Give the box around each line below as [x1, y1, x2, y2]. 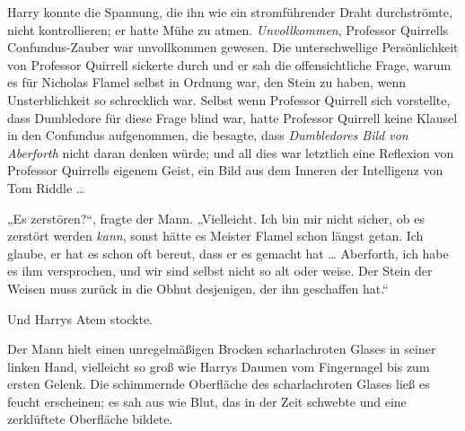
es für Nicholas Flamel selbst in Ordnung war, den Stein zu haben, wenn [7, 73, 406, 92]
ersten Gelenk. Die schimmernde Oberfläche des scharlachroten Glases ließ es [7, 374, 430, 393]
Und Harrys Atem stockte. [7, 309, 153, 328]
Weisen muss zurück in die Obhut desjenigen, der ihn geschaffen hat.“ [7, 278, 389, 297]
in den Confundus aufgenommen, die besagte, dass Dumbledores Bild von [7, 126, 408, 145]
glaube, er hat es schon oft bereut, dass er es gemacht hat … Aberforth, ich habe [7, 243, 449, 262]
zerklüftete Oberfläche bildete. [7, 409, 173, 428]
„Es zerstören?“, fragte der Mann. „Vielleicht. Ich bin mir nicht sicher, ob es [7, 208, 426, 227]
